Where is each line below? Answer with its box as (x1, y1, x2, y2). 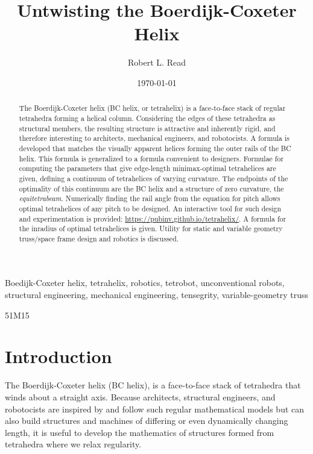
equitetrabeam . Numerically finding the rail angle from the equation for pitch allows (19, 193, 280, 204)
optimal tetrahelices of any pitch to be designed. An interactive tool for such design (19, 203, 282, 213)
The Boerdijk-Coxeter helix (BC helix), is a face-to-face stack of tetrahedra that (5, 379, 301, 391)
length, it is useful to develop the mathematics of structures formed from (5, 426, 274, 438)
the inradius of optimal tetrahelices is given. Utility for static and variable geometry (19, 223, 283, 234)
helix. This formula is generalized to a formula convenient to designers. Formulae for (19, 153, 284, 163)
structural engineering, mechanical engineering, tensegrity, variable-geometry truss (5, 288, 309, 301)
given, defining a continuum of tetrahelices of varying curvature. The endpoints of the (19, 173, 288, 183)
